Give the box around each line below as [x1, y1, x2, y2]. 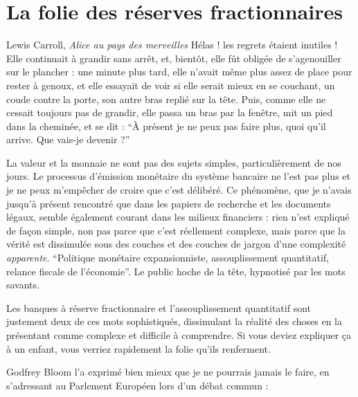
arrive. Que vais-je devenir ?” [6, 132, 130, 147]
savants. [6, 277, 39, 292]
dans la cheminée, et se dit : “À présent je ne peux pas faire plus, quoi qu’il [6, 118, 326, 133]
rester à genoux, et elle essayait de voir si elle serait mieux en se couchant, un [6, 77, 335, 92]
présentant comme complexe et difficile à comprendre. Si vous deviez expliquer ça [6, 328, 352, 342]
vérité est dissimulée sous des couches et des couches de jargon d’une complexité [6, 237, 346, 251]
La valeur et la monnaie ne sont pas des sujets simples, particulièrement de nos [6, 155, 341, 169]
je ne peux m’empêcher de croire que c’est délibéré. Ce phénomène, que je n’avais [6, 183, 352, 197]
